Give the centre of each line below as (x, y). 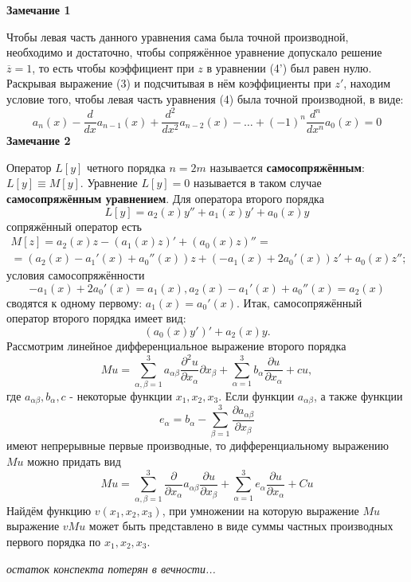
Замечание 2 (39, 141)
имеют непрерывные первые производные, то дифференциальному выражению (198, 445)
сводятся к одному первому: (74, 302)
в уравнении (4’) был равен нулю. (289, 67)
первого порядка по (54, 541)
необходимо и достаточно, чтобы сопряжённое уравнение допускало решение (194, 52)
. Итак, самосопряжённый (299, 302)
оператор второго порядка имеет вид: (96, 318)
